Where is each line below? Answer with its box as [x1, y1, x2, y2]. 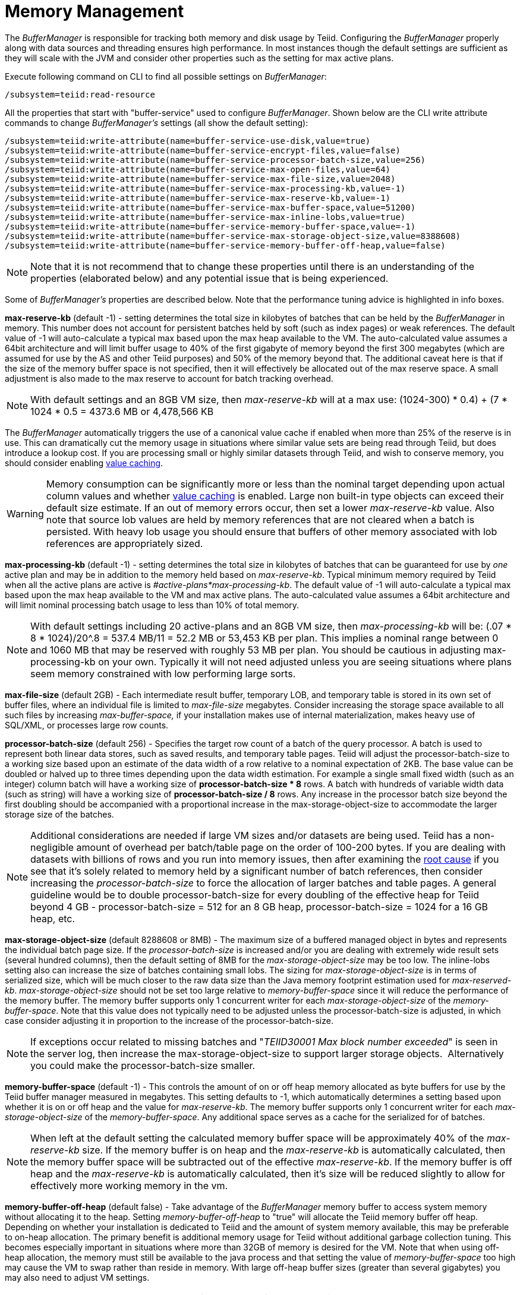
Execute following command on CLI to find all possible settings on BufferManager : [5, 71, 327, 81]
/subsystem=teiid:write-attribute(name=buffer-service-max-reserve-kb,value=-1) [5, 193, 391, 203]
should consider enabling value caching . [5, 457, 163, 468]
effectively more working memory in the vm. [30, 1179, 228, 1192]
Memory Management [5, 1, 184, 21]
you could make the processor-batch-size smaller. [30, 1059, 256, 1071]
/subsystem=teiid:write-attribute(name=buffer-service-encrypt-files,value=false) [5, 145, 401, 155]
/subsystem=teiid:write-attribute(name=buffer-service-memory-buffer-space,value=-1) [5, 221, 416, 231]
